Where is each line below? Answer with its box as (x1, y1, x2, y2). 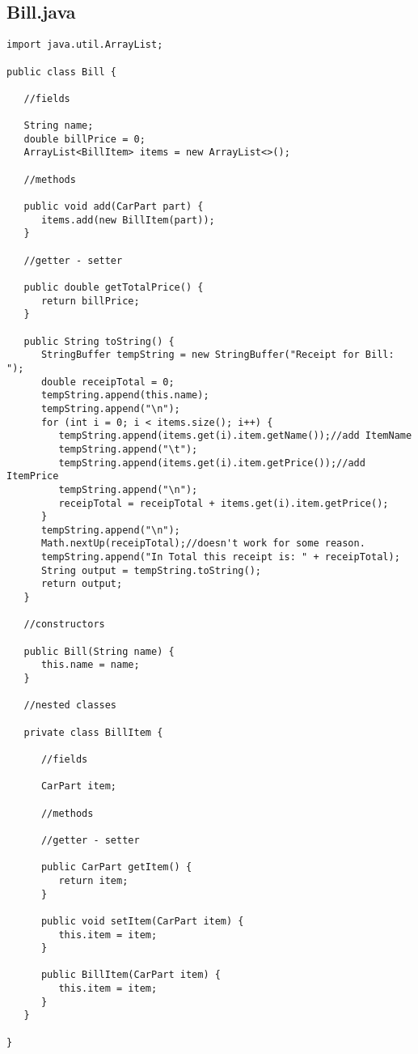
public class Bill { (6, 66, 117, 78)
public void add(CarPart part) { (23, 201, 204, 213)
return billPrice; (40, 295, 140, 307)
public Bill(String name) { (23, 645, 175, 657)
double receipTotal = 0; (40, 376, 175, 388)
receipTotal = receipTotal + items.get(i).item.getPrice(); (58, 497, 389, 509)
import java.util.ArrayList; (6, 39, 163, 51)
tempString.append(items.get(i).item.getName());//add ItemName (58, 430, 412, 442)
